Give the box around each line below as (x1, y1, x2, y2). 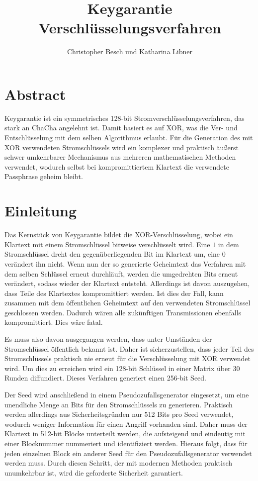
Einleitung (4, 200, 77, 221)
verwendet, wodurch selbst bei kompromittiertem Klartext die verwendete (4, 161, 229, 172)
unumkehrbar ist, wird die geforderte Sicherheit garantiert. (4, 467, 183, 478)
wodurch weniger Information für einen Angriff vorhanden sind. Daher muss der (4, 418, 248, 429)
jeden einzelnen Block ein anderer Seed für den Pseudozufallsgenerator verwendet (4, 448, 252, 458)
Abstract (4, 84, 66, 104)
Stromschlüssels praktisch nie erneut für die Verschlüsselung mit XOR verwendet (4, 353, 251, 364)
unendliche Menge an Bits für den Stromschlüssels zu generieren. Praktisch (4, 399, 233, 409)
